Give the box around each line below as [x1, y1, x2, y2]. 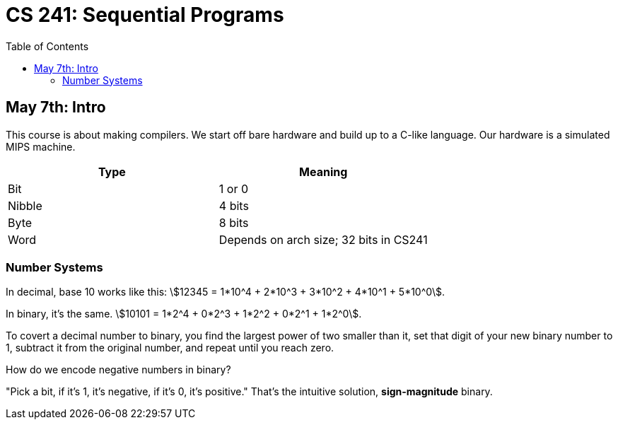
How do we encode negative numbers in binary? [6, 363, 231, 376]
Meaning [299, 164, 348, 179]
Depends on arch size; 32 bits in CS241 [218, 232, 428, 247]
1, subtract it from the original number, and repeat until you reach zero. [6, 342, 334, 354]
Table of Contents [6, 40, 89, 52]
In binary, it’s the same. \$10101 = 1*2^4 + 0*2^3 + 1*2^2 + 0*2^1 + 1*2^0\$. [6, 308, 362, 320]
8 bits [218, 215, 249, 230]
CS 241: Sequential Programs [6, 3, 284, 27]
